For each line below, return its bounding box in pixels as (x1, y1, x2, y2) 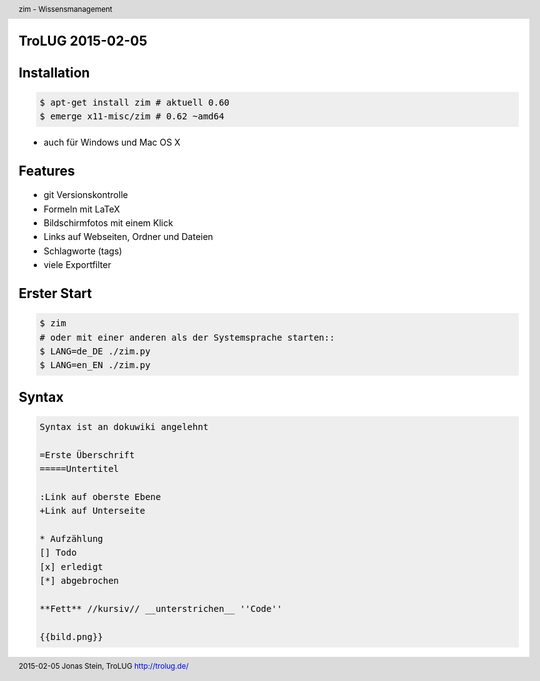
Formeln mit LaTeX (43, 203, 120, 215)
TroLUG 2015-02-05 (18, 32, 148, 49)
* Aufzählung (39, 533, 104, 545)
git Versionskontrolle (43, 189, 129, 201)
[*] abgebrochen (39, 575, 120, 587)
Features (18, 163, 75, 180)
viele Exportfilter (43, 259, 112, 271)
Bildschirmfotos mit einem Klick (43, 217, 174, 229)
